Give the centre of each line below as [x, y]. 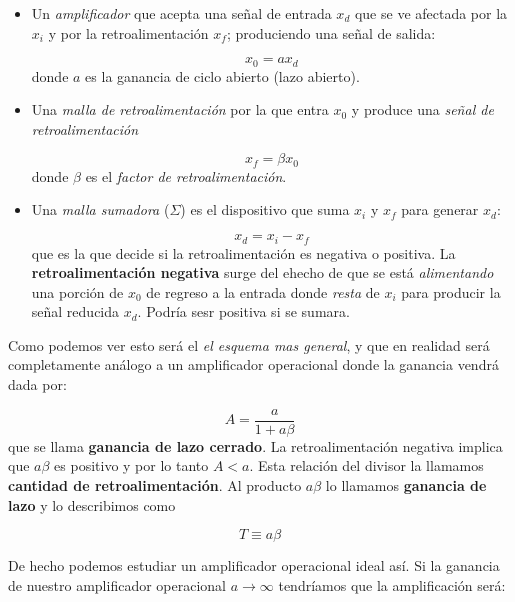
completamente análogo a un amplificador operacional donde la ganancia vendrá [253, 364]
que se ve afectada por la [431, 13]
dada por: [37, 384]
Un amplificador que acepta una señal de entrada [181, 13]
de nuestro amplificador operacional [117, 584]
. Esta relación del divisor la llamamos [366, 465]
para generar [440, 209]
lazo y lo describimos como [92, 504]
